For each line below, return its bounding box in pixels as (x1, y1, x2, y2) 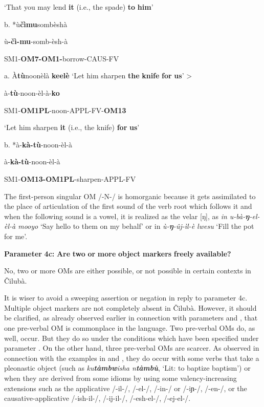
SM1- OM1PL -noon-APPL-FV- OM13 (4, 104, 126, 115)
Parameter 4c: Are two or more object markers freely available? (4, 248, 231, 259)
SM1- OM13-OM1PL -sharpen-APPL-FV (4, 173, 136, 184)
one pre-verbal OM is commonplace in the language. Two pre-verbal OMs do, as (4, 323, 255, 333)
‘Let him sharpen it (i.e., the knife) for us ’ (4, 122, 140, 133)
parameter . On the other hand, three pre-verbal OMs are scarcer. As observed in (4, 342, 259, 353)
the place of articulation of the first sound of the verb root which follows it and (4, 201, 252, 211)
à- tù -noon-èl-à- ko (4, 87, 60, 98)
